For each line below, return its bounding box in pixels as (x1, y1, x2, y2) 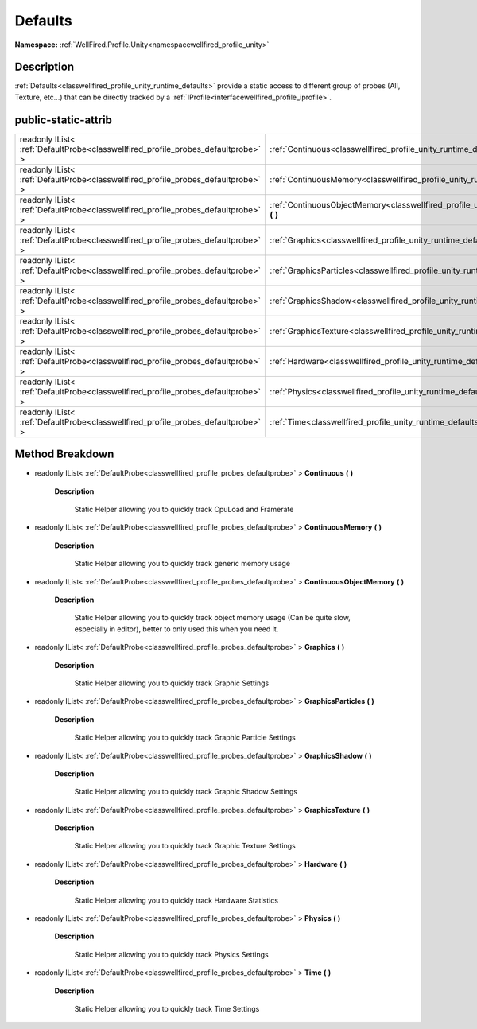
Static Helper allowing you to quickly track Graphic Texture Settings (74, 841, 296, 851)
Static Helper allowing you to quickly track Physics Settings (74, 949, 270, 959)
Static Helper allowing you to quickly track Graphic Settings (74, 678, 270, 688)
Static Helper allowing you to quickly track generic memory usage (74, 559, 290, 569)
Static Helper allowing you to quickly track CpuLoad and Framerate (74, 505, 294, 514)
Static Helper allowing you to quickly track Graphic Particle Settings (74, 732, 296, 743)
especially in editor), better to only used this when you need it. (74, 624, 279, 634)
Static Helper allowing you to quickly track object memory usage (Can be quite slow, (74, 613, 351, 623)
